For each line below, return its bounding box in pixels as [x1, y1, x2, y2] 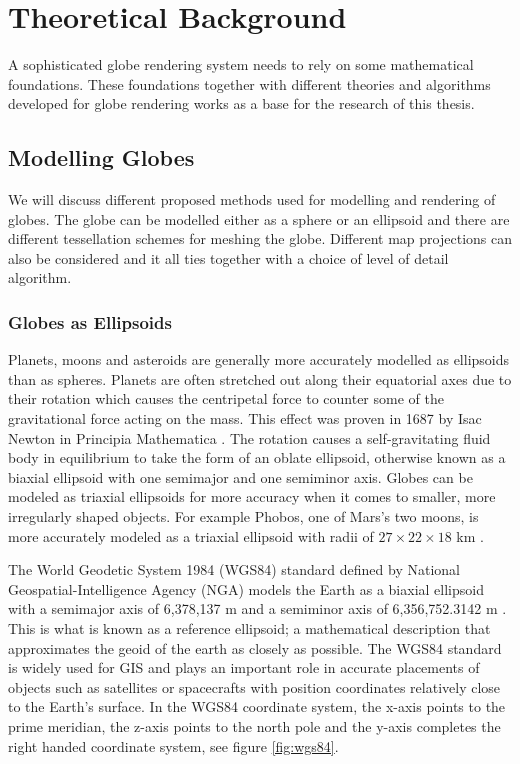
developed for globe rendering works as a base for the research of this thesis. [8, 93, 475, 114]
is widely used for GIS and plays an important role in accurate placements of [8, 657, 480, 678]
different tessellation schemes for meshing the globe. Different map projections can [8, 228, 512, 249]
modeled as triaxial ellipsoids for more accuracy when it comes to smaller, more [8, 486, 496, 507]
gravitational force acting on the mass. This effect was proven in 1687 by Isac [8, 408, 482, 429]
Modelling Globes [8, 142, 195, 173]
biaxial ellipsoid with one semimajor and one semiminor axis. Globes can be [8, 466, 473, 487]
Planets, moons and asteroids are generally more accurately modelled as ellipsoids [8, 349, 510, 370]
